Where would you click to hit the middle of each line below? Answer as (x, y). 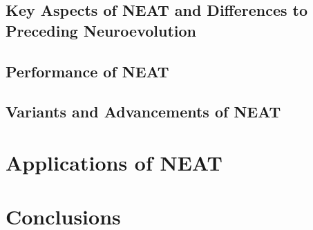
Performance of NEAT (87, 71)
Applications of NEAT (114, 162)
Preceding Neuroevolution (101, 30)
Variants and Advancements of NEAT (143, 112)
